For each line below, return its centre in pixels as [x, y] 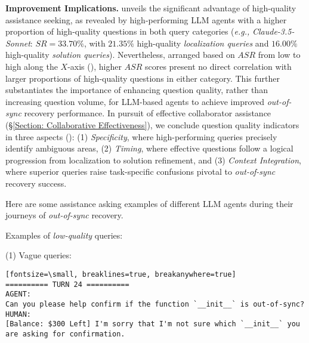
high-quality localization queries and [203, 43]
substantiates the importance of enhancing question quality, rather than [137, 90]
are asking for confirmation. [65, 334]
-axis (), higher [95, 66]
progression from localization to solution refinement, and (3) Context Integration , [153, 160]
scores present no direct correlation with [218, 66]
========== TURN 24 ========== [67, 284]
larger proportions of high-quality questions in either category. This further [143, 78]
